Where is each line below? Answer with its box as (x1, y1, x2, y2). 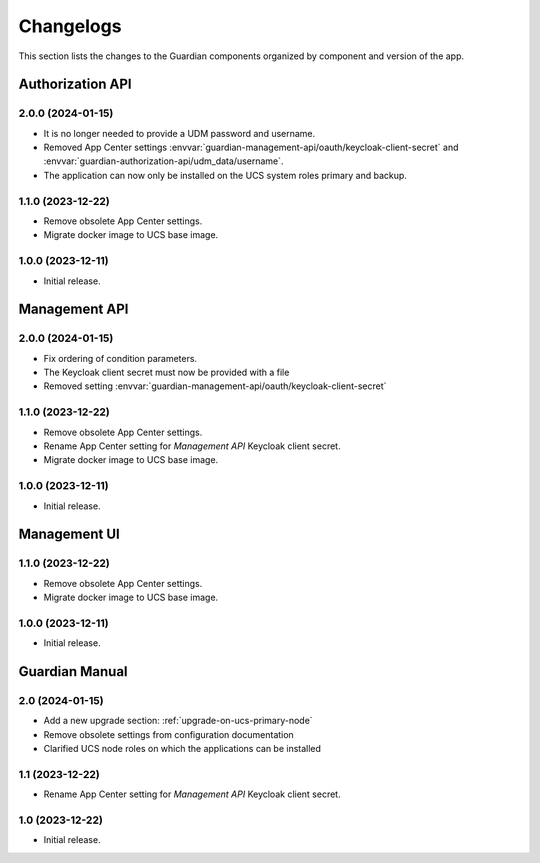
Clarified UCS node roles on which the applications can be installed (43, 743, 322, 755)
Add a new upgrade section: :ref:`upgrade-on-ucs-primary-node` (43, 715, 314, 727)
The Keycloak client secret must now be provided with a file (43, 366, 290, 379)
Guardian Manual (18, 663, 129, 680)
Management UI (18, 526, 120, 543)
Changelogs (18, 15, 122, 37)
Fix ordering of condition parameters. (43, 352, 198, 364)
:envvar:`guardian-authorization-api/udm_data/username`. (43, 155, 284, 167)
